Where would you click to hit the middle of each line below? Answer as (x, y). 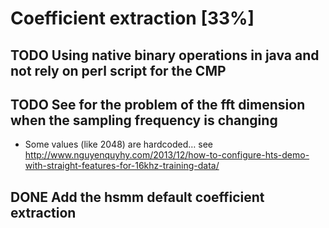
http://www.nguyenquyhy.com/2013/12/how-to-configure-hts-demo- (167, 155)
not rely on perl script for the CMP (118, 70)
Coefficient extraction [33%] (132, 18)
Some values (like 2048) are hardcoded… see (119, 144)
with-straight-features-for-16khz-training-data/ (122, 166)
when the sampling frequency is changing (144, 120)
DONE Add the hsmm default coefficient (137, 197)
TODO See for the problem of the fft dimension (158, 104)
